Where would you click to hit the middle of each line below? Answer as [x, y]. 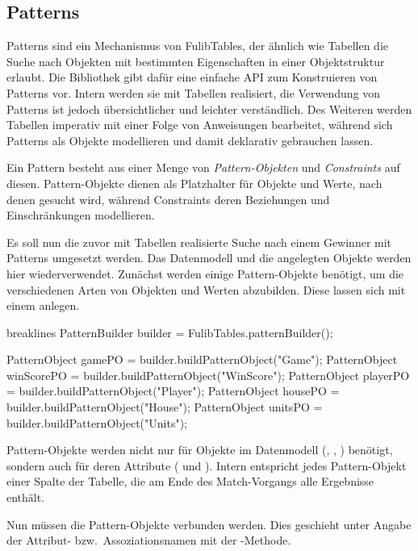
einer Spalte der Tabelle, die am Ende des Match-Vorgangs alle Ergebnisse [190, 481]
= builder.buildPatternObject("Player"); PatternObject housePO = [173, 391]
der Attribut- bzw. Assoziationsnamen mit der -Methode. [149, 540]
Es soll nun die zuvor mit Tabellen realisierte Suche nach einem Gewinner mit [199, 242]
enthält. [26, 497]
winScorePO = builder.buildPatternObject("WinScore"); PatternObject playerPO [208, 375]
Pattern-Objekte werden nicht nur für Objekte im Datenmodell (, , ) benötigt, [200, 450]
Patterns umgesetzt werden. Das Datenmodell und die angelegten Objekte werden [209, 258]
